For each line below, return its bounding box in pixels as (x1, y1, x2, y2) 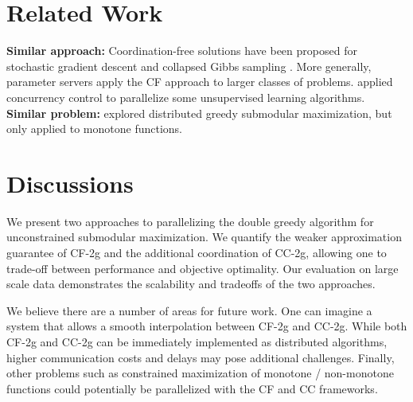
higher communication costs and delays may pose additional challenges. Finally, (6, 349, 395, 365)
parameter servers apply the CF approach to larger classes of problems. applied (6, 73, 393, 90)
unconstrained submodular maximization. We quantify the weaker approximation (6, 228, 402, 245)
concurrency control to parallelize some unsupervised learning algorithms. (6, 88, 365, 105)
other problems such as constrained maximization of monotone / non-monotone (6, 365, 394, 381)
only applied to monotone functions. (6, 120, 183, 137)
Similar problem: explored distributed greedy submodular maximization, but (6, 104, 392, 121)
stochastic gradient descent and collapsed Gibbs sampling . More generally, (6, 57, 372, 74)
